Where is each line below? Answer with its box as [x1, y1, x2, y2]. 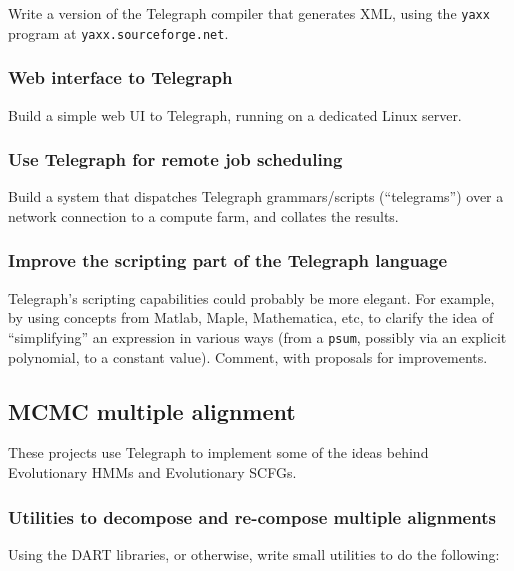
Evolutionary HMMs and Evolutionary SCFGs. [8, 461, 297, 482]
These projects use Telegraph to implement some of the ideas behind [8, 442, 429, 463]
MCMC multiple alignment [8, 395, 296, 426]
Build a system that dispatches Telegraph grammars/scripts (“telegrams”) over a [8, 186, 504, 207]
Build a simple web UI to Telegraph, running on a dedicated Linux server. [8, 104, 462, 125]
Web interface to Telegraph [8, 65, 233, 90]
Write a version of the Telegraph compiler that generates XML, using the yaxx [8, 3, 490, 23]
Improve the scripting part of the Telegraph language [8, 248, 448, 273]
